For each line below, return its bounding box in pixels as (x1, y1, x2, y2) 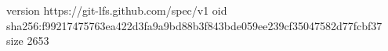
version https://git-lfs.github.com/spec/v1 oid (6, 2, 227, 18)
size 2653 (6, 32, 49, 49)
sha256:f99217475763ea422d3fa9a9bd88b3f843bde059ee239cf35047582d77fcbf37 (6, 17, 383, 33)
